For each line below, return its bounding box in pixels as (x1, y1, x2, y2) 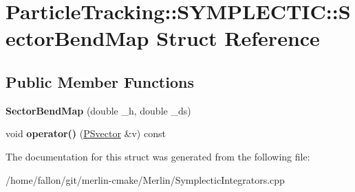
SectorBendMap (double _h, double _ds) (6, 103, 191, 117)
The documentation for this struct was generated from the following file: (6, 149, 310, 163)
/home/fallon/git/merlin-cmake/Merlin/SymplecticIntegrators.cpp (6, 172, 285, 187)
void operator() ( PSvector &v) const (6, 126, 166, 141)
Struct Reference (156, 24, 320, 52)
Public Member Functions (6, 71, 194, 92)
